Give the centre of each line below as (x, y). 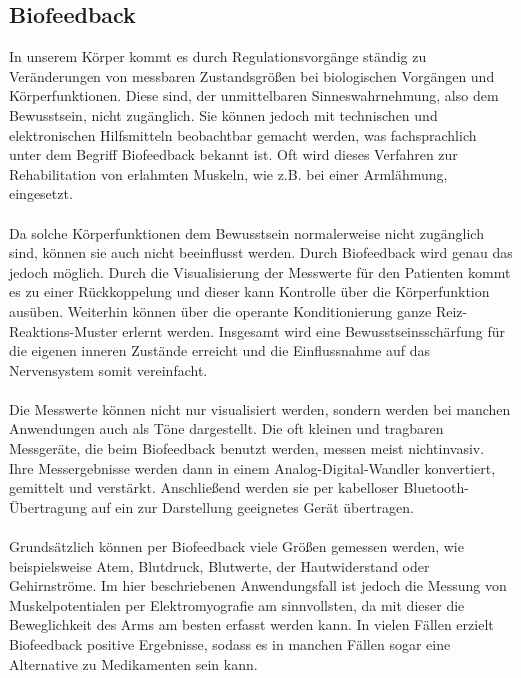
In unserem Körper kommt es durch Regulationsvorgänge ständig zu (218, 56)
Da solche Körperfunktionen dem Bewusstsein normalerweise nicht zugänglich (246, 232)
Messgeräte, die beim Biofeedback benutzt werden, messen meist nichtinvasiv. (247, 448)
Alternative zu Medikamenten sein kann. (133, 663)
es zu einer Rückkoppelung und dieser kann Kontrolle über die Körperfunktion (249, 291)
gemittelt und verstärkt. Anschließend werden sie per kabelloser (204, 487)
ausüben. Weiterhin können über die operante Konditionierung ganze (220, 310)
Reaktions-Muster (63, 330)
